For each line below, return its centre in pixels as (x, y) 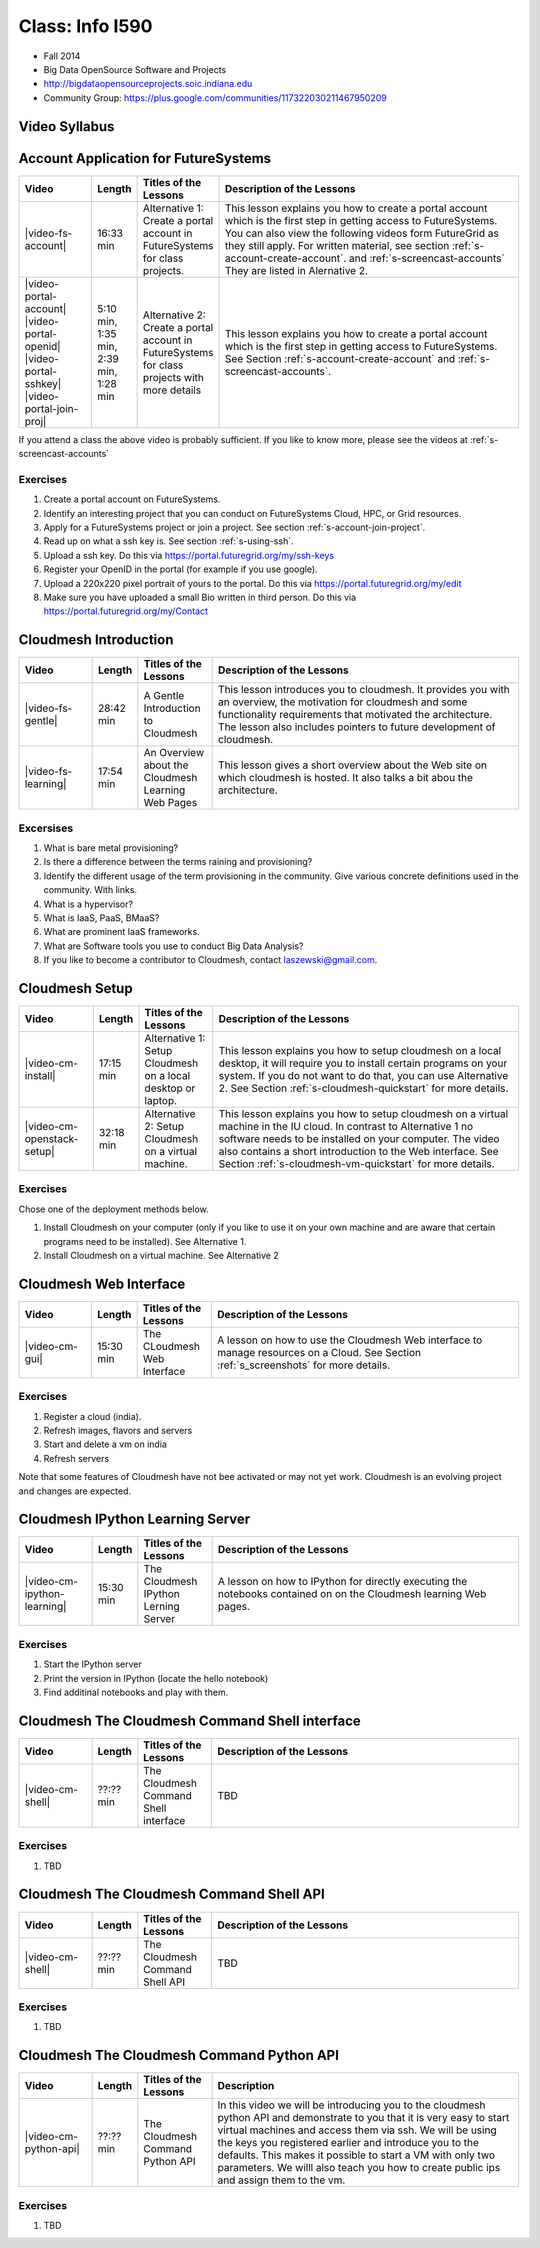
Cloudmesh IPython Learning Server (134, 1519)
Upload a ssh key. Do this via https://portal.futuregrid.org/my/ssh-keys (189, 555)
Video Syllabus (66, 126)
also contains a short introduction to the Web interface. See (358, 1151)
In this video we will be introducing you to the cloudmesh (351, 2105)
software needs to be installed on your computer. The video (359, 1138)
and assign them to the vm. (281, 2180)
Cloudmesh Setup (76, 988)
